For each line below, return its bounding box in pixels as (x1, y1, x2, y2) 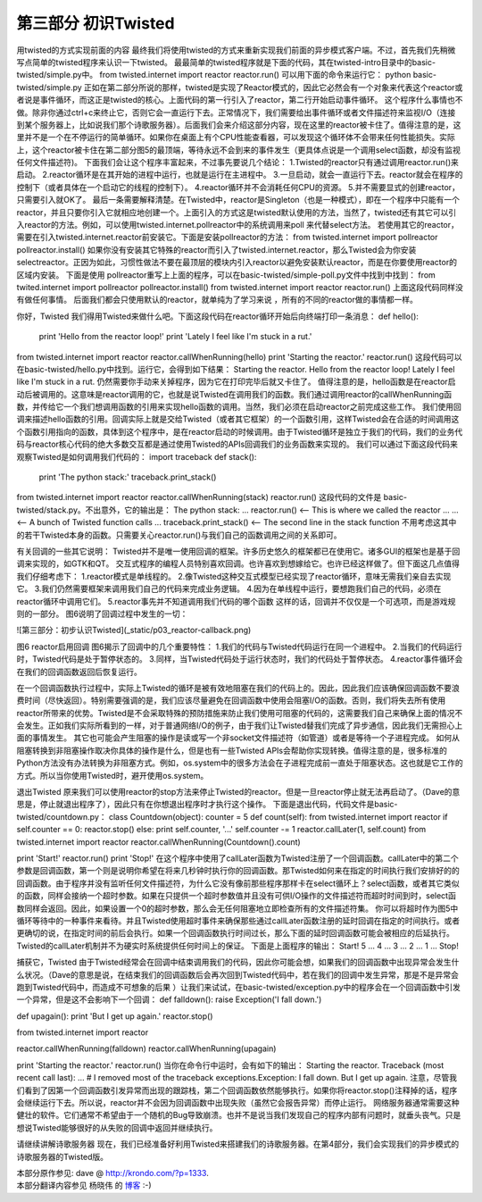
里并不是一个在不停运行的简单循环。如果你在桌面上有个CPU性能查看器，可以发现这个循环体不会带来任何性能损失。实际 (16, 132, 455, 143)
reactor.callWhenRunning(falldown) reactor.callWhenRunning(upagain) (16, 1043, 277, 1054)
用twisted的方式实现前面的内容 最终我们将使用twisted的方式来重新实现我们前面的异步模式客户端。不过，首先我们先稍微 (16, 45, 456, 55)
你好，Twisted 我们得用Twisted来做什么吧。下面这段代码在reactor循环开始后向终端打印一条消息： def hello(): (16, 311, 420, 321)
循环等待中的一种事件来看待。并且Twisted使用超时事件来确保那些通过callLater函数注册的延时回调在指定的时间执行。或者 (16, 915, 461, 926)
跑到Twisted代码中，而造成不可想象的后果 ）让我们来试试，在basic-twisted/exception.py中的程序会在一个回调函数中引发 (16, 981, 461, 992)
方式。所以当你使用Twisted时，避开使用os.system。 (16, 770, 209, 780)
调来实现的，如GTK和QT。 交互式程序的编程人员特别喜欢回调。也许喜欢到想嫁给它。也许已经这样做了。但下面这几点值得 (16, 558, 460, 569)
